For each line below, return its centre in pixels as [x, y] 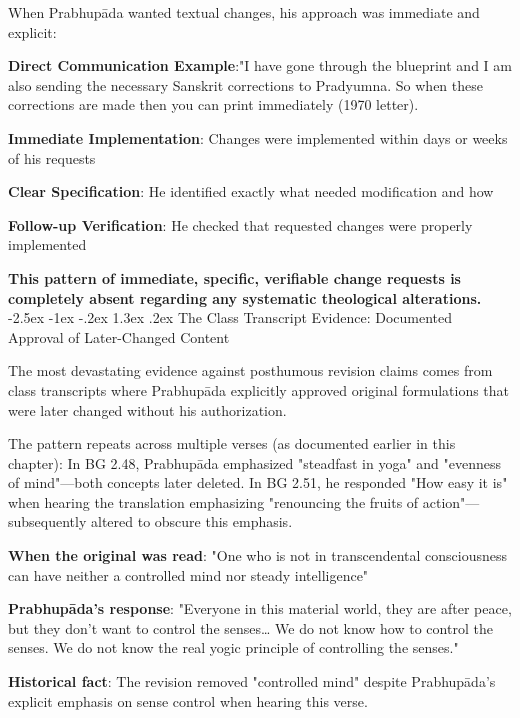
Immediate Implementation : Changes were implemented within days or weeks [258, 137]
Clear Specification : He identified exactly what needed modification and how [251, 191]
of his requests [52, 157]
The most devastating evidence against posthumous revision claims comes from [250, 370]
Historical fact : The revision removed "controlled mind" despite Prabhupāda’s [252, 681]
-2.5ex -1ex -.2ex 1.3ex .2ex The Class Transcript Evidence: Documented [230, 317]
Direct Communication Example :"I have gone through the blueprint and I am [260, 65]
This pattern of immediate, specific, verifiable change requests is [234, 277]
